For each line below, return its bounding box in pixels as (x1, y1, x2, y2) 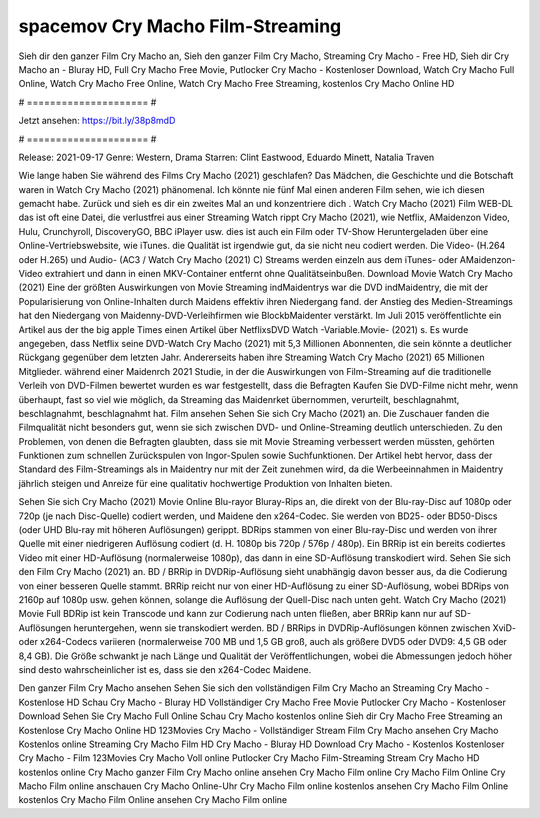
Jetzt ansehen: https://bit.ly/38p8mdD (18, 115, 176, 127)
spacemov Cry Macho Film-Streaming (18, 15, 342, 37)
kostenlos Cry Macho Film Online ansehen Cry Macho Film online (18, 794, 288, 806)
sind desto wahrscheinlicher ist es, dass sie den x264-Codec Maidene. (18, 663, 312, 675)
